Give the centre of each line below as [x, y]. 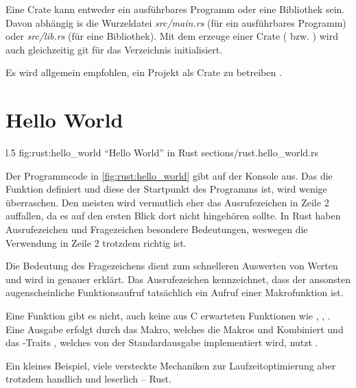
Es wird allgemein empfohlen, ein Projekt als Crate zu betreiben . [144, 72]
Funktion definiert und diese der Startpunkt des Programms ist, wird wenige [166, 189]
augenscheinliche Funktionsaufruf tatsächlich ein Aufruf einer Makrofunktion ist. [175, 292]
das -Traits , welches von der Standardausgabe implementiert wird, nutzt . [162, 342]
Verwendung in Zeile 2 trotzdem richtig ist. [96, 242]
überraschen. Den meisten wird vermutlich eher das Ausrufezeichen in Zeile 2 [167, 202]
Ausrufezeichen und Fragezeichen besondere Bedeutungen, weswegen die [157, 229]
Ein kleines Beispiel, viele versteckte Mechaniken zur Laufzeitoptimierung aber [171, 365]
